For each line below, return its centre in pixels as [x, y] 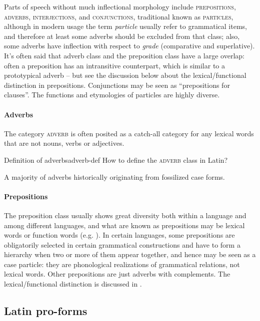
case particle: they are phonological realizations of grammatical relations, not [122, 264]
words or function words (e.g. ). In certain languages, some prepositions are [119, 235]
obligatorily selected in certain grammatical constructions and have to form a [122, 244]
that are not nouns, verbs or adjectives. [64, 143]
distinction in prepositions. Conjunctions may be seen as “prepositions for [117, 85]
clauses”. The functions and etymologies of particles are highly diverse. [112, 95]
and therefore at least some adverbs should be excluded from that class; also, [122, 36]
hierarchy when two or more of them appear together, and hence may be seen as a [130, 254]
